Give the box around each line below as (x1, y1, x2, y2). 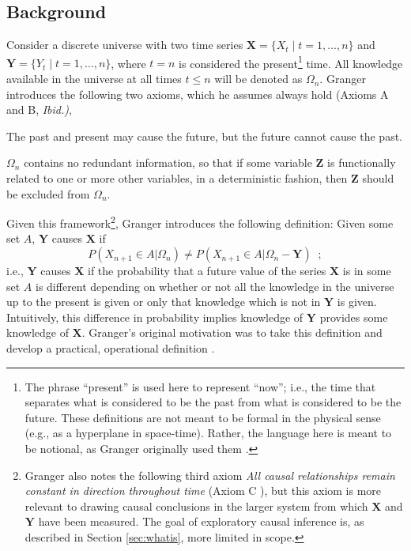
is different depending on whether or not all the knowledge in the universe (36, 277, 394, 294)
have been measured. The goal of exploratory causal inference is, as (38, 513, 364, 530)
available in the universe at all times (6, 70, 182, 87)
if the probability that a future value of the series (88, 262, 326, 279)
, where (111, 55, 146, 71)
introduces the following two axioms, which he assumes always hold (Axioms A (6, 85, 389, 102)
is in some (342, 262, 391, 279)
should (362, 170, 394, 187)
